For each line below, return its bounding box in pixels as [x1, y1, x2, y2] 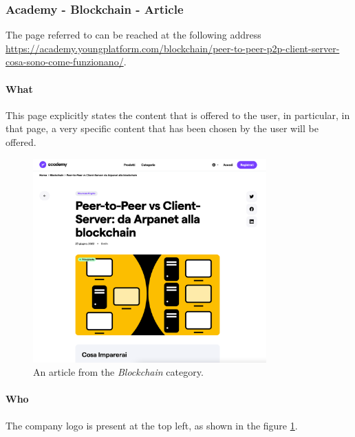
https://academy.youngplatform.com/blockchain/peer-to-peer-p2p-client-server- [6, 41, 340, 55]
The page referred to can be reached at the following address [6, 28, 261, 42]
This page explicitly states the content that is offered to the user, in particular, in [6, 107, 350, 122]
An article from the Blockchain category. [33, 365, 204, 379]
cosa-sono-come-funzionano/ [6, 54, 124, 69]
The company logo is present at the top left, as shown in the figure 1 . [6, 418, 298, 432]
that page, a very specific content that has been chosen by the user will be [6, 121, 319, 136]
